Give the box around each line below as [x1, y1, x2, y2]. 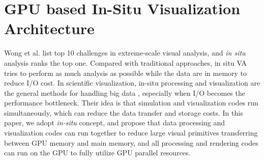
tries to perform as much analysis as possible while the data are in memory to [4, 67, 247, 78]
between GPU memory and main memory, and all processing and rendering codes [4, 137, 258, 148]
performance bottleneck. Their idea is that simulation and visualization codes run [4, 97, 258, 108]
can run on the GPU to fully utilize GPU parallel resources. [4, 147, 191, 158]
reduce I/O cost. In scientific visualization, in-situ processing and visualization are [4, 77, 260, 88]
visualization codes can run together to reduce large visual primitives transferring [4, 127, 258, 138]
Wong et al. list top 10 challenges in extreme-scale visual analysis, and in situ [4, 47, 246, 58]
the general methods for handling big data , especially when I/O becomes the [4, 87, 245, 98]
